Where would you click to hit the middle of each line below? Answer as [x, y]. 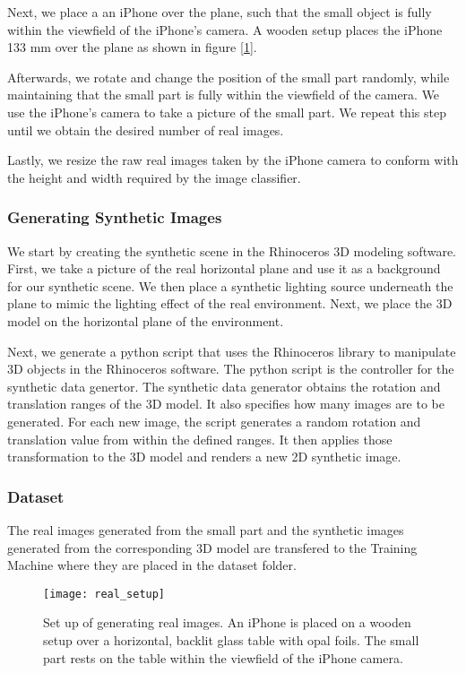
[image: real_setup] [104, 594]
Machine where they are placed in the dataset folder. [152, 565]
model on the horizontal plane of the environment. [146, 320]
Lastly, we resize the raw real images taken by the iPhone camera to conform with [233, 160]
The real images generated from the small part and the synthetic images [206, 529]
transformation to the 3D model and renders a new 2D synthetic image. [204, 457]
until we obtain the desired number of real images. [146, 129]
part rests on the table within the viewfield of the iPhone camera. [223, 657]
